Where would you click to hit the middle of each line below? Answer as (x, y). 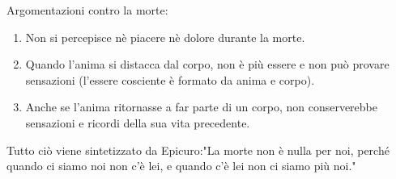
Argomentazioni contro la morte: (87, 10)
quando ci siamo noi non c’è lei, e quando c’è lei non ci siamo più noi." (181, 166)
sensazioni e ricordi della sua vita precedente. (138, 122)
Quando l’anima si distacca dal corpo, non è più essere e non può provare (207, 64)
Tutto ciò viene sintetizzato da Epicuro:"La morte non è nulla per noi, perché (198, 150)
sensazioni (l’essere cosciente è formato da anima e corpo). (170, 79)
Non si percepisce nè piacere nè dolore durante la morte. (165, 37)
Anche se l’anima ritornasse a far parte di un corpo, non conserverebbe (201, 107)
